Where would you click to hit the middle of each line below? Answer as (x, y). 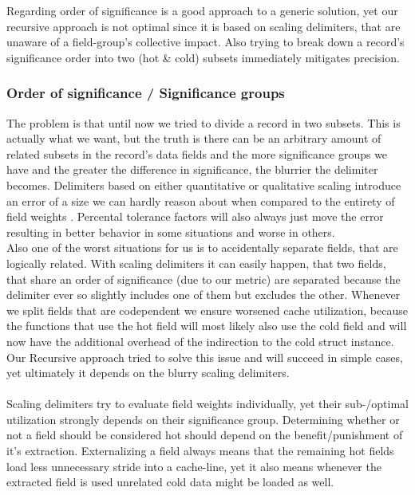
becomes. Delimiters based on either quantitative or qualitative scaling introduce (204, 185)
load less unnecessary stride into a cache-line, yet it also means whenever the (194, 466)
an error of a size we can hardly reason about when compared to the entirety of (201, 200)
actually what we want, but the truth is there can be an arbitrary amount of (194, 138)
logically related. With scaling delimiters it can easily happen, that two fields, (196, 263)
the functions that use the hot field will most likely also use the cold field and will (207, 326)
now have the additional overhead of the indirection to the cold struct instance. (200, 341)
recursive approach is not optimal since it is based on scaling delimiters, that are (204, 26)
